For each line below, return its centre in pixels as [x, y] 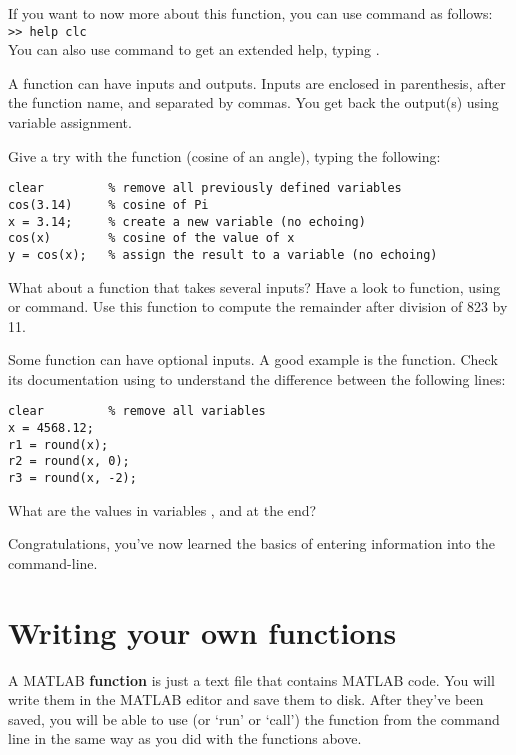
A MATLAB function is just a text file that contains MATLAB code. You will [251, 679]
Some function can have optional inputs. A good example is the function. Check [253, 359]
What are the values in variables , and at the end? [162, 509]
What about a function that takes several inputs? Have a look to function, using [254, 286]
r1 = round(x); [58, 444]
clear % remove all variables [137, 411]
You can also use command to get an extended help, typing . [194, 49]
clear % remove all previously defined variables [205, 188]
